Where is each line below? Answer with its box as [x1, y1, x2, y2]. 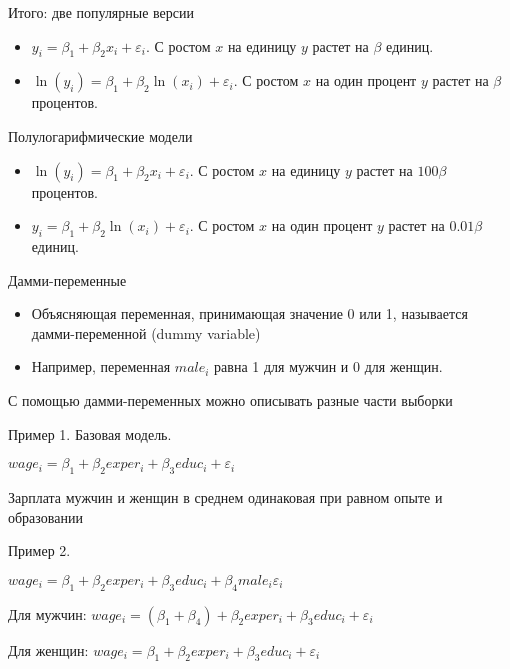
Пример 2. [8, 540, 71, 561]
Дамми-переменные [8, 269, 127, 290]
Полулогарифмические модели [8, 125, 193, 146]
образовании [8, 506, 83, 527]
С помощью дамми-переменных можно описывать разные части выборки [8, 389, 453, 410]
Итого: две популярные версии [8, 2, 195, 22]
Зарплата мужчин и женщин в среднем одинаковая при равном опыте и [8, 486, 443, 507]
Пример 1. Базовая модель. [8, 423, 172, 444]
